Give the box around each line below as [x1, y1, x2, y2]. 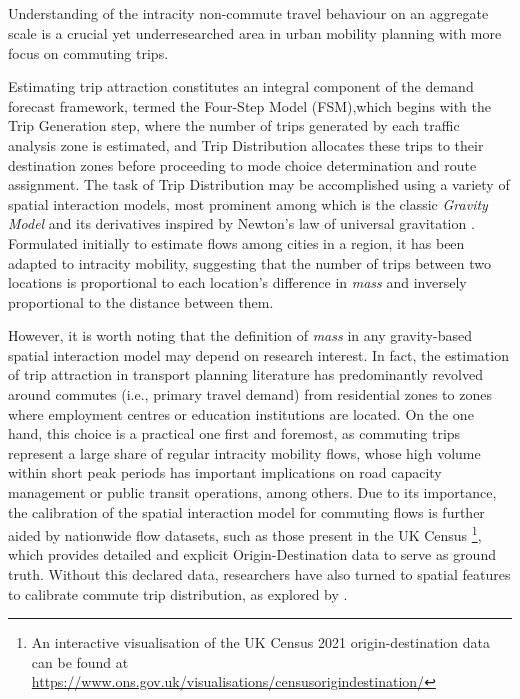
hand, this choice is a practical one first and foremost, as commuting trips [8, 423, 461, 444]
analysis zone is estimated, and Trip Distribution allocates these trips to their [8, 134, 484, 155]
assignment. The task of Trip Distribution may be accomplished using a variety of [8, 174, 510, 195]
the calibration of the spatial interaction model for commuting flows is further [8, 501, 485, 522]
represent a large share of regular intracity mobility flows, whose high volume [8, 442, 481, 463]
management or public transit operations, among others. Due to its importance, [8, 482, 497, 503]
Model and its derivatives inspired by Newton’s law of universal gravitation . [8, 213, 475, 234]
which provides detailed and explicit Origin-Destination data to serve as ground [8, 544, 496, 565]
